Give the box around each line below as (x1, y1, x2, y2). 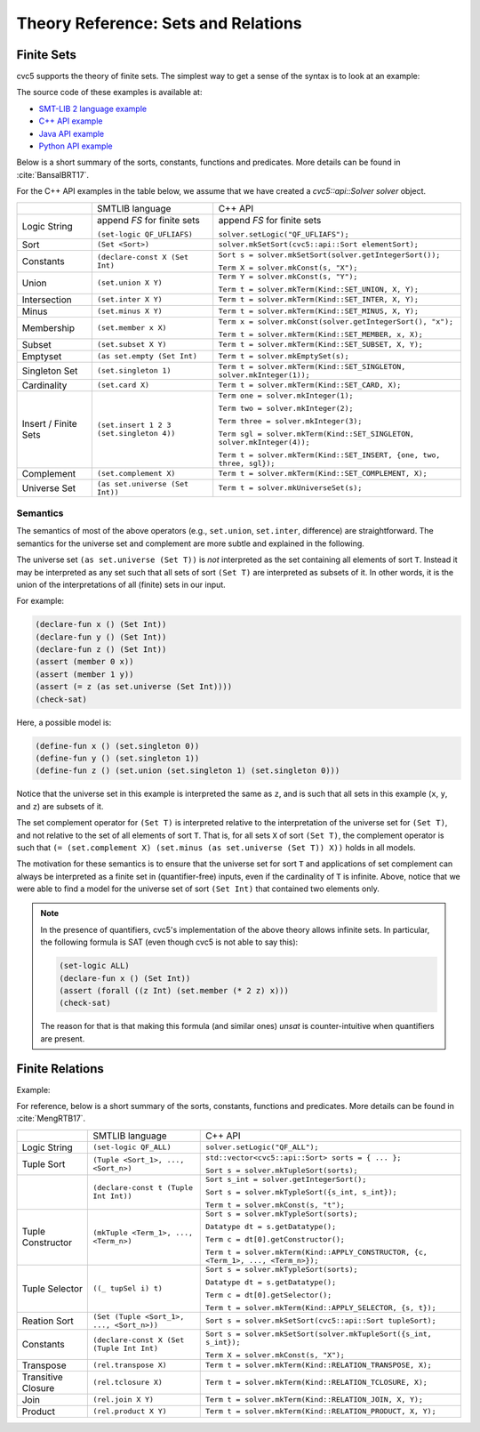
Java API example (38, 128, 105, 139)
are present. (40, 1033, 85, 1044)
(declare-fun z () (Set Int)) (35, 645, 167, 655)
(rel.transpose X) (92, 1361, 168, 1370)
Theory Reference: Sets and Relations (16, 13, 302, 33)
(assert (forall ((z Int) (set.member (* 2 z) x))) (59, 986, 289, 996)
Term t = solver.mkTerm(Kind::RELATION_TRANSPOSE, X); (204, 1361, 432, 1370)
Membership (21, 321, 76, 334)
